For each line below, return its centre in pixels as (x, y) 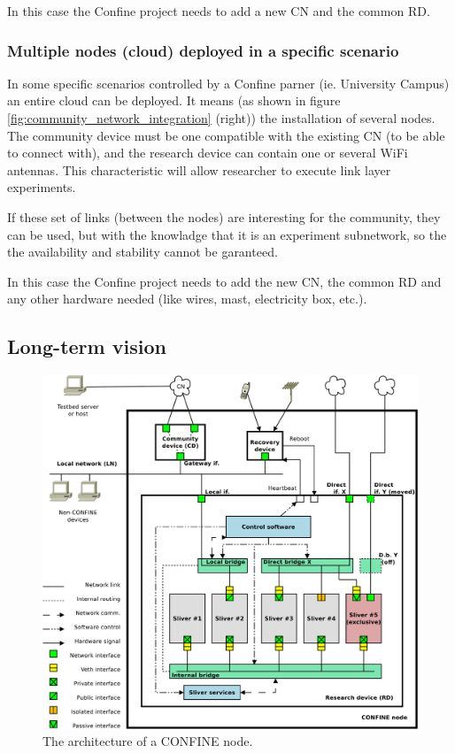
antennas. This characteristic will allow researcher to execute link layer (199, 169)
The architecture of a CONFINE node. (148, 741)
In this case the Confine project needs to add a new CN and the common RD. (219, 11)
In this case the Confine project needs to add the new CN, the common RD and (224, 281)
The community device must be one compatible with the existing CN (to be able (226, 135)
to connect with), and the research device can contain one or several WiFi (208, 153)
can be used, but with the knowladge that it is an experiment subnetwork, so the (227, 234)
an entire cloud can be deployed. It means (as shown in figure (174, 100)
